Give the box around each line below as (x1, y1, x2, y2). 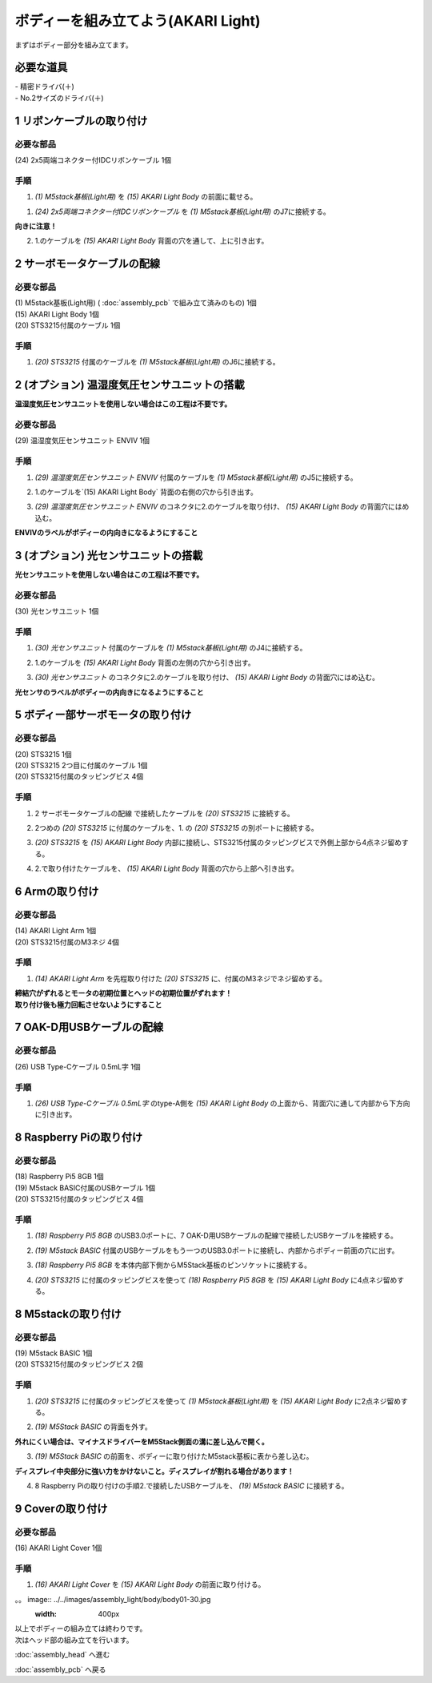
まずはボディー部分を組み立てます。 (14, 40, 133, 50)
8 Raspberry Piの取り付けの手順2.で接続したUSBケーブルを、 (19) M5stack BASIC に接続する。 (34, 1480, 349, 1490)
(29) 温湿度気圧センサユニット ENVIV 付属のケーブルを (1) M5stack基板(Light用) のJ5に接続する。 (34, 473, 358, 482)
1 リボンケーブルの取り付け (14, 114, 148, 127)
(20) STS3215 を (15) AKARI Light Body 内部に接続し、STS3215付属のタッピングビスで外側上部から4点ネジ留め (34, 838, 402, 848)
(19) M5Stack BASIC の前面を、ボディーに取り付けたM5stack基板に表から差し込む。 (34, 1451, 314, 1461)
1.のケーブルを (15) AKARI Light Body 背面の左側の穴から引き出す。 (34, 658, 255, 667)
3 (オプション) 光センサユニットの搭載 (14, 549, 203, 562)
